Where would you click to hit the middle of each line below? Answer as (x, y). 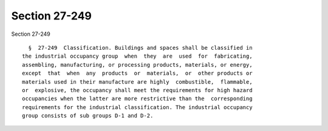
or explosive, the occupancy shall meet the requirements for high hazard (137, 90)
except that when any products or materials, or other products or (137, 73)
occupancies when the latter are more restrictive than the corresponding (137, 99)
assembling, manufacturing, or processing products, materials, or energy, (137, 65)
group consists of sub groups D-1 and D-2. (88, 116)
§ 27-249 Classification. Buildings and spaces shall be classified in (140, 48)
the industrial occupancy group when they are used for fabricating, (137, 56)
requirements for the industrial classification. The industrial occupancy (137, 107)
